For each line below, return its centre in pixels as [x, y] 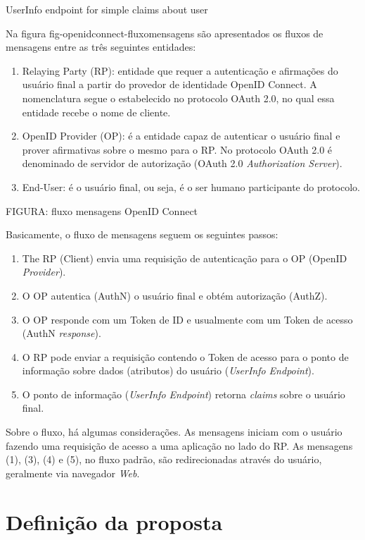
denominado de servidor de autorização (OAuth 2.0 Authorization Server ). [182, 163]
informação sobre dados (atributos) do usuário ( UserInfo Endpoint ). [168, 370]
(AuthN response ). [62, 333]
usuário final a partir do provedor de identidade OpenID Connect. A [169, 84]
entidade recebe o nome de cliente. [96, 112]
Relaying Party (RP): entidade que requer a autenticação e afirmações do [180, 70]
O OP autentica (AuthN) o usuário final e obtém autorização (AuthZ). [175, 295]
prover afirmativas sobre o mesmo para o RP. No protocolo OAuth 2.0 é [177, 149]
